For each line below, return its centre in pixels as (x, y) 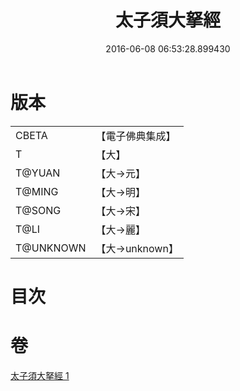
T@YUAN (38, 173)
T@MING (37, 191)
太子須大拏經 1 (40, 375)
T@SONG (38, 210)
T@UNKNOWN (51, 248)
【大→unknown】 (137, 248)
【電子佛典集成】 (136, 136)
